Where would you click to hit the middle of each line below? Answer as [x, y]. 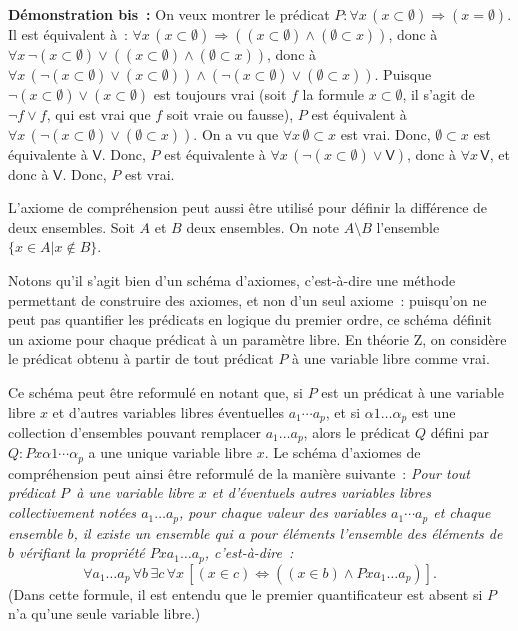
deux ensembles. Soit [71, 226]
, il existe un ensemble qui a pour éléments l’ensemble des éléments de [288, 532]
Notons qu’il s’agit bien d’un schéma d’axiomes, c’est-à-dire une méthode [232, 279]
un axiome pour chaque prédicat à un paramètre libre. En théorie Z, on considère [257, 338]
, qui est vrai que [98, 114]
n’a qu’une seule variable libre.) [104, 613]
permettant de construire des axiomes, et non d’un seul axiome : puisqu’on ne [247, 299]
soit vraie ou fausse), [230, 114]
